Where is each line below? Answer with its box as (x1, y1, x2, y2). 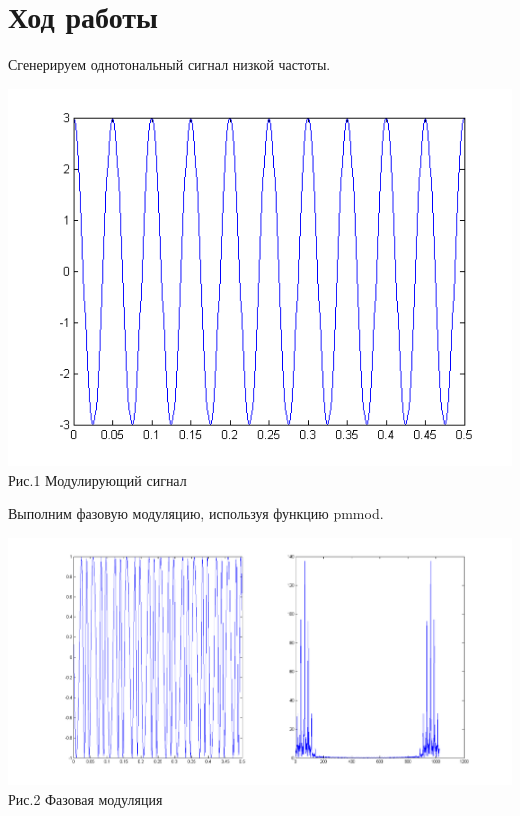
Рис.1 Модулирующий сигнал (8, 469, 187, 490)
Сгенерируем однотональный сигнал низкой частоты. (8, 54, 331, 75)
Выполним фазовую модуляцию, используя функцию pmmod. (8, 503, 384, 524)
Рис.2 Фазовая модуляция (8, 788, 163, 809)
